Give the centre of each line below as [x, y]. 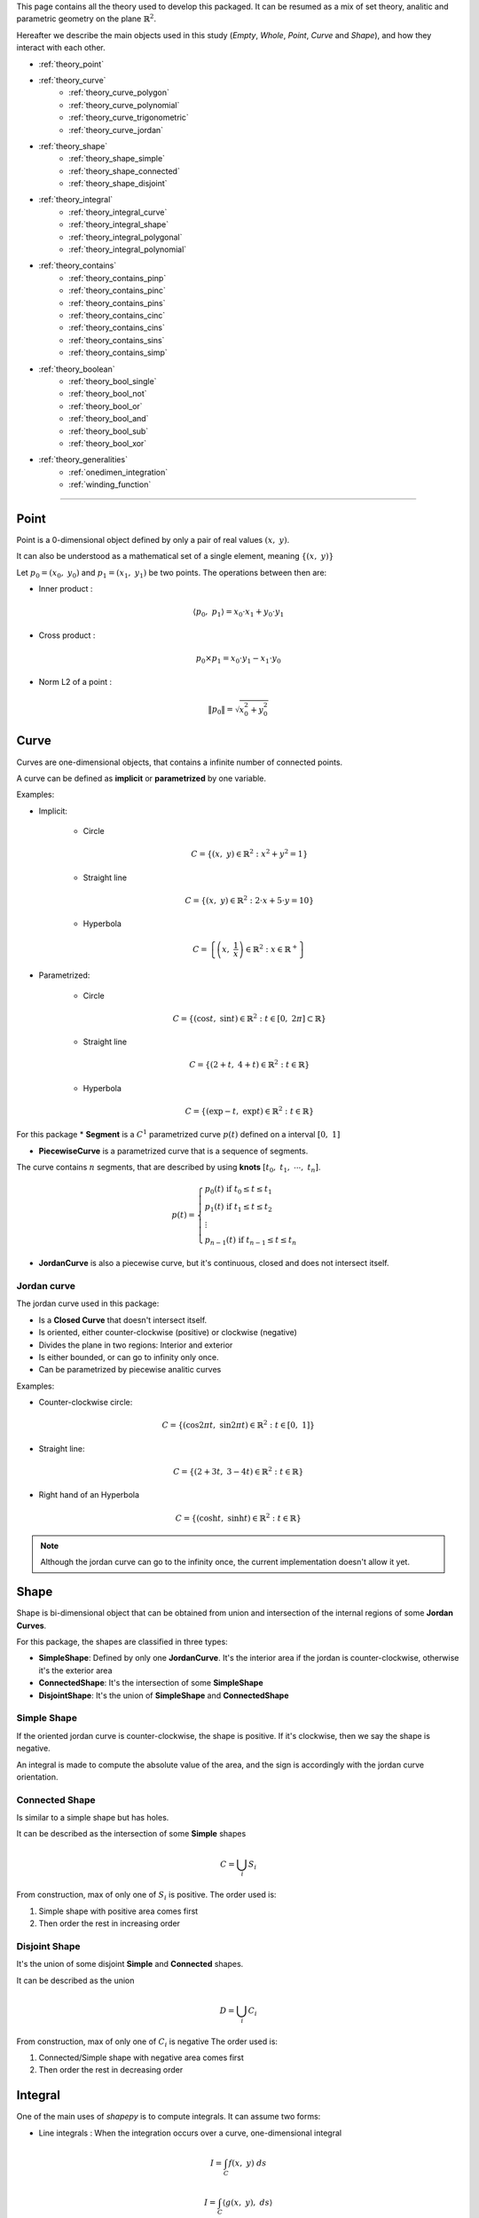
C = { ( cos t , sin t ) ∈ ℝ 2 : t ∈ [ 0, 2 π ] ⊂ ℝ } [250, 1018]
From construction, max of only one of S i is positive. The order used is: [146, 1896]
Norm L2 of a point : [75, 681]
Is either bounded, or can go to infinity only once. [129, 1357]
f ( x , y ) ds [247, 2163]
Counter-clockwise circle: [86, 1403]
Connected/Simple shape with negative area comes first [141, 2057]
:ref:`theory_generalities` [83, 460]
